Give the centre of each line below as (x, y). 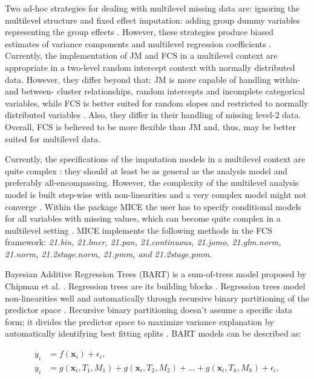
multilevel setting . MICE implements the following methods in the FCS (139, 230)
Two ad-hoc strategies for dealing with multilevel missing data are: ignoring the (152, 8)
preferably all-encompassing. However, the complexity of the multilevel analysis (152, 183)
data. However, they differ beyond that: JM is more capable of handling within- (153, 79)
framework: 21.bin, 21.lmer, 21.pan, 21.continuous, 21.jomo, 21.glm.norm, (143, 242)
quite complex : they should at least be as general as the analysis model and (146, 170)
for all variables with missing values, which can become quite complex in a (143, 218)
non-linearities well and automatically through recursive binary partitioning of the (157, 298)
